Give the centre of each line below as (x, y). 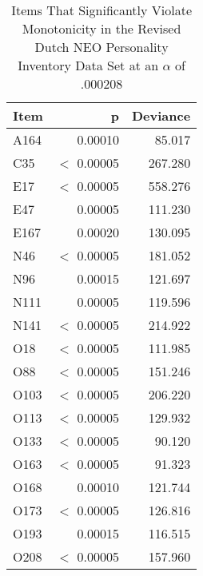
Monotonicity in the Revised (101, 28)
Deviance (161, 115)
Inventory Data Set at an (88, 65)
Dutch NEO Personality (101, 47)
